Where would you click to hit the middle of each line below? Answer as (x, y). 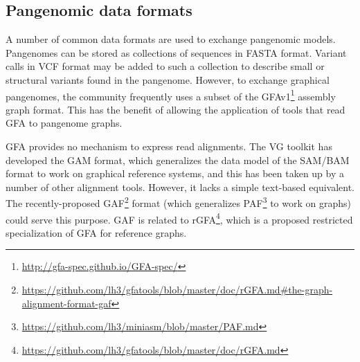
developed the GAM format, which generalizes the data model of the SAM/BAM (178, 160)
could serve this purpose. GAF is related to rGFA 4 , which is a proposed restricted (179, 218)
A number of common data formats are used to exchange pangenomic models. (171, 39)
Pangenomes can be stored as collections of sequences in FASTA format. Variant (176, 52)
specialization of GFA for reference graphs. (96, 232)
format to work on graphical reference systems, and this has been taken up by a (175, 173)
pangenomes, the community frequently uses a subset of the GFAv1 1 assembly (171, 95)
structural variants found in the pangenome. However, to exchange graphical (168, 79)
